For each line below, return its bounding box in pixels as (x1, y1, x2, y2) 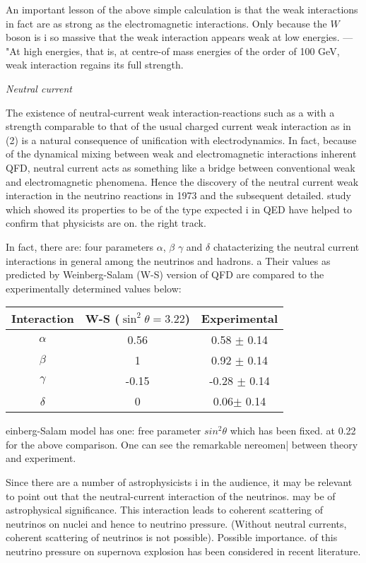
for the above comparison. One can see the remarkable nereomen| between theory (6, 437, 358, 451)
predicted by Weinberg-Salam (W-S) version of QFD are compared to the (6, 267, 324, 282)
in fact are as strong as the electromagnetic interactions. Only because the (6, 16, 327, 30)
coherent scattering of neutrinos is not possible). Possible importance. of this (6, 530, 338, 545)
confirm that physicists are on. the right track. (6, 215, 206, 230)
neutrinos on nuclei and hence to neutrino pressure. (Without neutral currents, (6, 516, 347, 531)
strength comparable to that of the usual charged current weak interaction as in (6, 119, 351, 134)
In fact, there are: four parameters (6, 239, 154, 254)
